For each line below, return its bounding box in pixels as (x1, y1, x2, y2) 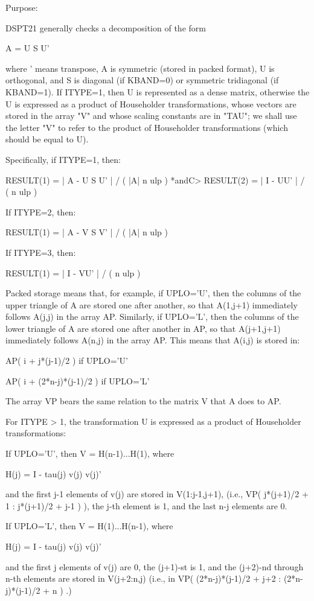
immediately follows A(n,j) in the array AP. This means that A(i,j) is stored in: (5, 334, 300, 346)
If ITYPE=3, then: (5, 246, 76, 258)
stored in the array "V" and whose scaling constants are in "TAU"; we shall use (5, 109, 297, 122)
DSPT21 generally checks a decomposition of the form (5, 21, 206, 34)
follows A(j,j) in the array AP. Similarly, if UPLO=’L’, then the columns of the (5, 310, 299, 323)
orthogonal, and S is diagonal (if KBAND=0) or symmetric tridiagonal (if (5, 74, 279, 86)
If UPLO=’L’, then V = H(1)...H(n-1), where (5, 520, 173, 532)
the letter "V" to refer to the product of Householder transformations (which (5, 121, 288, 133)
